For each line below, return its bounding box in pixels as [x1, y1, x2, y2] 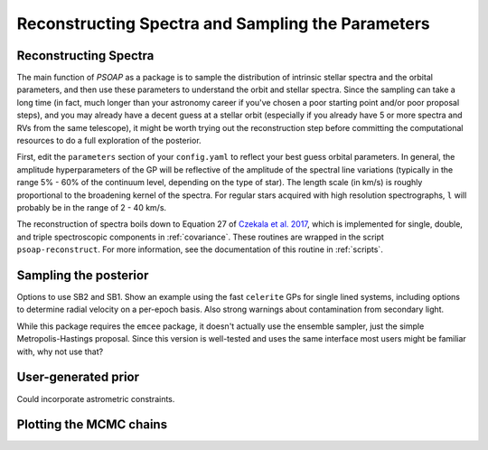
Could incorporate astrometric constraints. [16, 393, 175, 404]
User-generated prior [16, 370, 140, 385]
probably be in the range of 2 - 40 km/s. [16, 202, 167, 212]
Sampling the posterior [16, 267, 149, 283]
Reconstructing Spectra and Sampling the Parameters [16, 14, 430, 33]
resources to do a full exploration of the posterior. [16, 136, 202, 146]
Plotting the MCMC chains [16, 417, 167, 433]
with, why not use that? [16, 346, 104, 357]
